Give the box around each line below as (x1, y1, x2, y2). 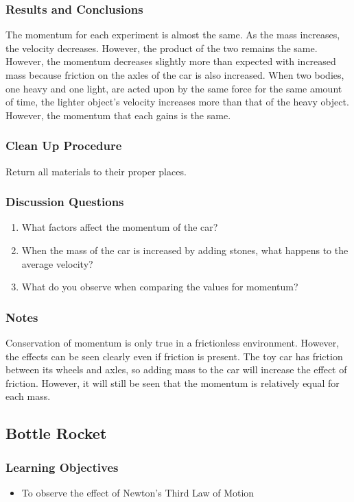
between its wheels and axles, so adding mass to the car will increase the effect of (5, 362, 347, 377)
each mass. (5, 389, 51, 403)
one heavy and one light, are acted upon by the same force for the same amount (5, 81, 342, 95)
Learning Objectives (5, 458, 119, 475)
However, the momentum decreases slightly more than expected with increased (5, 54, 336, 68)
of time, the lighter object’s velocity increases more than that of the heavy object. (5, 95, 349, 109)
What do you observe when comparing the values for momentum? (21, 279, 298, 294)
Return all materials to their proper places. (5, 164, 187, 178)
